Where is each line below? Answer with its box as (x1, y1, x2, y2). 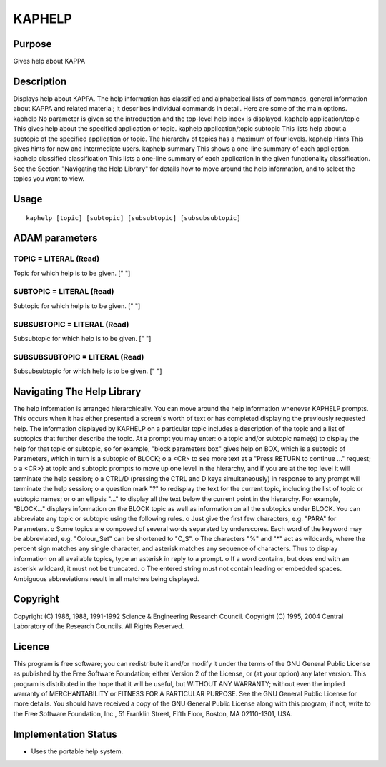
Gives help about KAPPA (13, 57, 86, 66)
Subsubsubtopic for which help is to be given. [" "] (13, 367, 162, 375)
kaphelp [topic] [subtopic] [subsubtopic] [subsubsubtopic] (26, 214, 241, 222)
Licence (13, 640, 50, 653)
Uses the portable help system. (31, 747, 124, 756)
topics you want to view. (13, 174, 85, 183)
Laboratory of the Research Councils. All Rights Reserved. (13, 622, 184, 630)
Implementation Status (13, 728, 117, 740)
